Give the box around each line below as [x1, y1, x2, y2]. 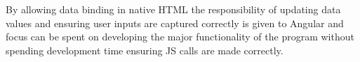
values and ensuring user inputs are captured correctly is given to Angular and [6, 15, 344, 30]
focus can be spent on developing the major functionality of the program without [6, 29, 354, 44]
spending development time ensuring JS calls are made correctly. [6, 42, 284, 57]
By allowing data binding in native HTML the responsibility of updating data [6, 2, 341, 16]
